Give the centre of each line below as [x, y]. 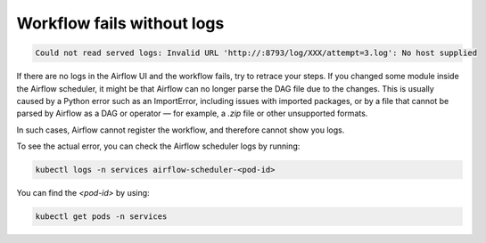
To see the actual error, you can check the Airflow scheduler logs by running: [158, 146]
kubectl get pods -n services [101, 217]
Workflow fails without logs [120, 23]
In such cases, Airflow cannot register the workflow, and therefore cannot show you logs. [181, 130]
